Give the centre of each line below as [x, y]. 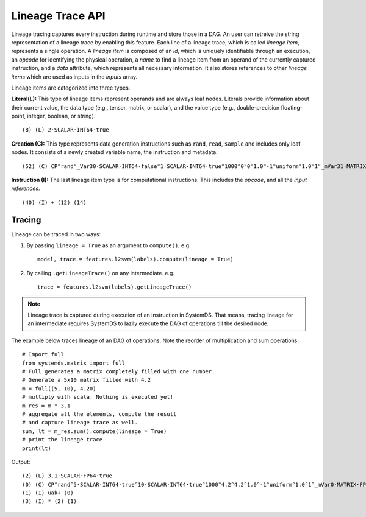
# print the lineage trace [63, 440]
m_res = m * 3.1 [46, 406]
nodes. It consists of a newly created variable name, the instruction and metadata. [114, 152]
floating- [292, 107]
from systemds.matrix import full [74, 363]
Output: [21, 462]
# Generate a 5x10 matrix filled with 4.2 [87, 380]
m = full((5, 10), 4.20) [59, 389]
